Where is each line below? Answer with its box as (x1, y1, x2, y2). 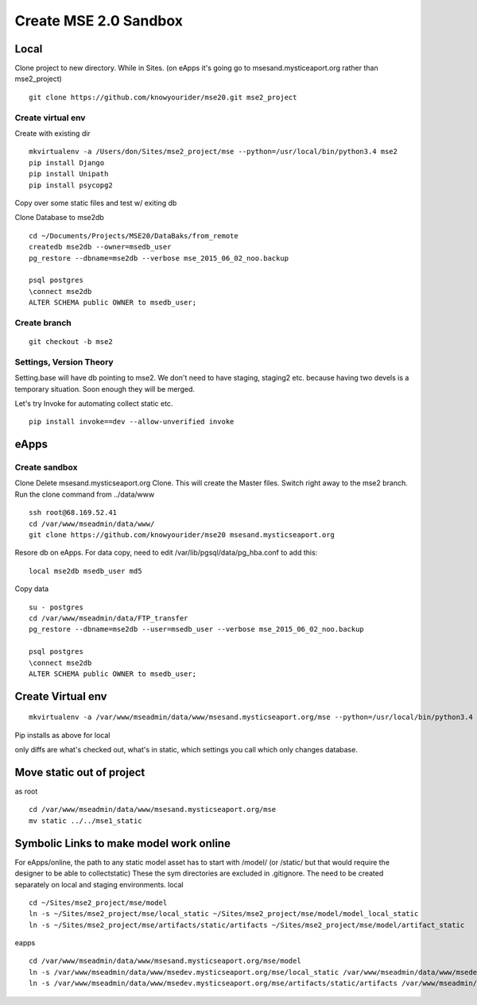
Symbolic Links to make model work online (14, 837, 231, 850)
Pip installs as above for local (14, 730, 111, 740)
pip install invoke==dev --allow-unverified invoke (29, 417, 235, 427)
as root (14, 787, 38, 796)
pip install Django (29, 158, 105, 167)
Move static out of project (14, 765, 145, 779)
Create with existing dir (14, 128, 91, 138)
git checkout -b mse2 (29, 338, 113, 346)
